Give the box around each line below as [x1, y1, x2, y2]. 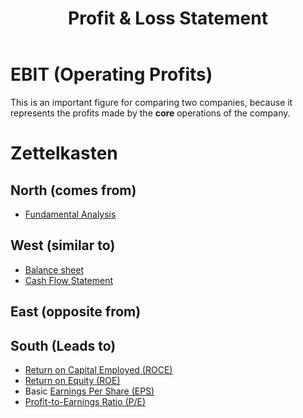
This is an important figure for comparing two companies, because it [10, 96, 293, 108]
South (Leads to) [10, 337, 117, 354]
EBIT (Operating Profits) [10, 63, 213, 86]
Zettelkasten [10, 142, 118, 165]
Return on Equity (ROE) [24, 374, 121, 386]
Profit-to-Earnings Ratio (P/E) [24, 395, 147, 407]
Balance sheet [24, 263, 85, 276]
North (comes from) [10, 182, 137, 199]
